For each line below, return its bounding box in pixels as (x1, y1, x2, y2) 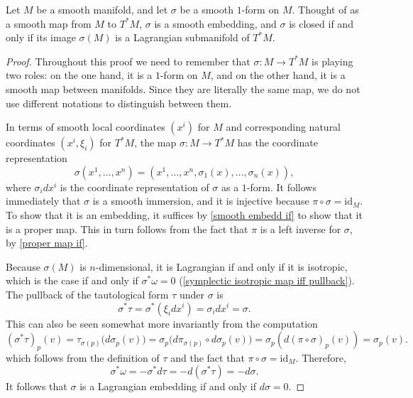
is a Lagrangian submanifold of (115, 30, 250, 45)
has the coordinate (237, 135, 318, 150)
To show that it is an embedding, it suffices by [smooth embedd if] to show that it (6, 207, 363, 222)
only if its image (6, 30, 76, 45)
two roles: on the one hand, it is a (6, 68, 153, 82)
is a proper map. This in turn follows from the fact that (6, 221, 248, 236)
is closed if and (289, 16, 353, 31)
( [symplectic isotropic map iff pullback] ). (179, 273, 355, 288)
